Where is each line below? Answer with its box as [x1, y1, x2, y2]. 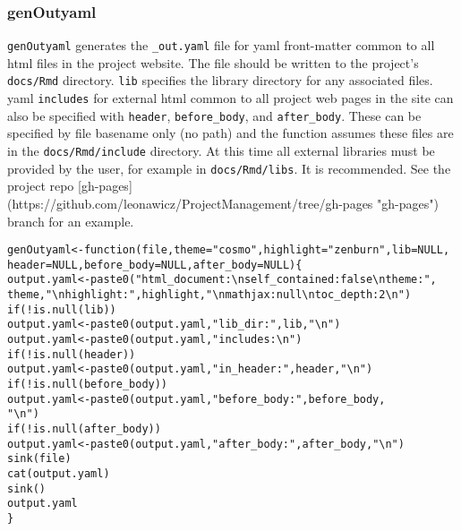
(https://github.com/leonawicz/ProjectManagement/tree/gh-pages [7, 193, 373, 212]
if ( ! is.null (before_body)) [7, 378, 168, 391]
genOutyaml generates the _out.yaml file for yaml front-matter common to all [7, 36, 435, 55]
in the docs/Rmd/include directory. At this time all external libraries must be [7, 141, 435, 160]
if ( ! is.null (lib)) [7, 303, 116, 316]
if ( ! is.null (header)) [7, 347, 136, 361]
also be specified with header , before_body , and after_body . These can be [7, 106, 422, 124]
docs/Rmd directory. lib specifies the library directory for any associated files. [7, 71, 433, 90]
